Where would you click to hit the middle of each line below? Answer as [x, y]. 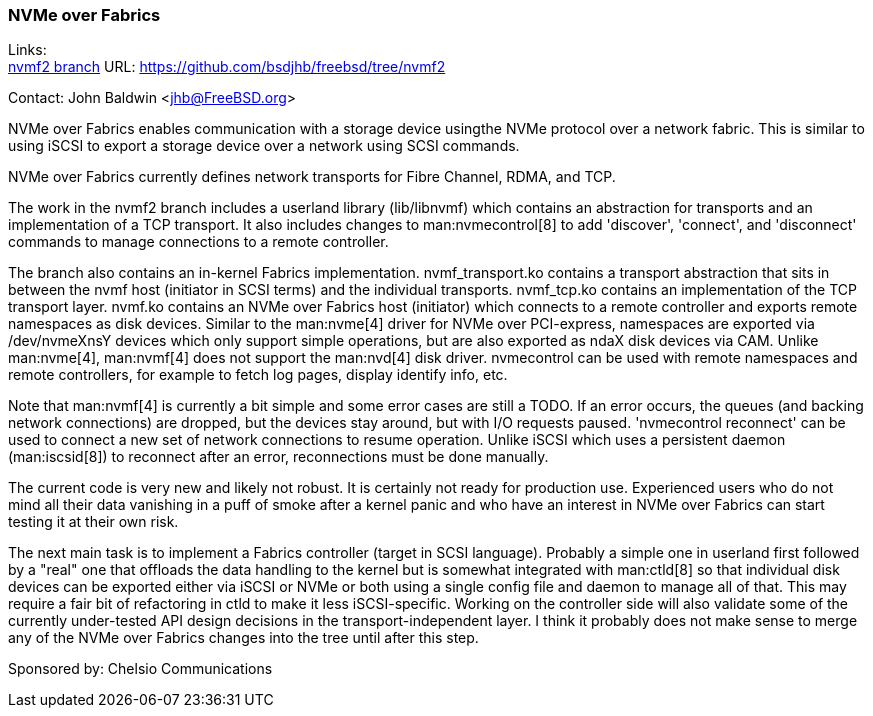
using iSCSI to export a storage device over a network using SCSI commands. [264, 146]
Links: [27, 50]
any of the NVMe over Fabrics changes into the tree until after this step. [243, 638]
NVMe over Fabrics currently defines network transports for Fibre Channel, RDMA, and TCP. [312, 177]
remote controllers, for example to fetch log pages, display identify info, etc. [258, 375]
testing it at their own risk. [93, 522]
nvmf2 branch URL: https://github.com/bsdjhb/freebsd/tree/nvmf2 [227, 67]
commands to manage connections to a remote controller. [198, 242]
